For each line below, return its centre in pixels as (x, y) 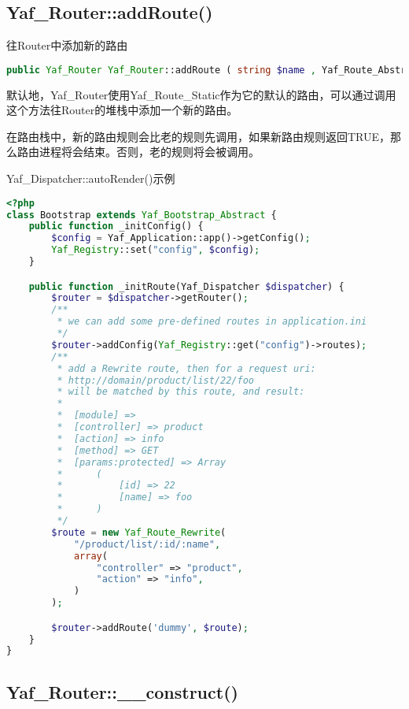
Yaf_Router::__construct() (122, 691)
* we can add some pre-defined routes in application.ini (212, 322)
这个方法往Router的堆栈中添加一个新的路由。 (122, 110)
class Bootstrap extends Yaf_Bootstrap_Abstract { (142, 215)
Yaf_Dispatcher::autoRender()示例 (91, 178)
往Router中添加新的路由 (67, 45)
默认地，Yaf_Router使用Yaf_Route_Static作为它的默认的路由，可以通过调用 (201, 94)
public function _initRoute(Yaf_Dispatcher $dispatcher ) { (186, 286)
